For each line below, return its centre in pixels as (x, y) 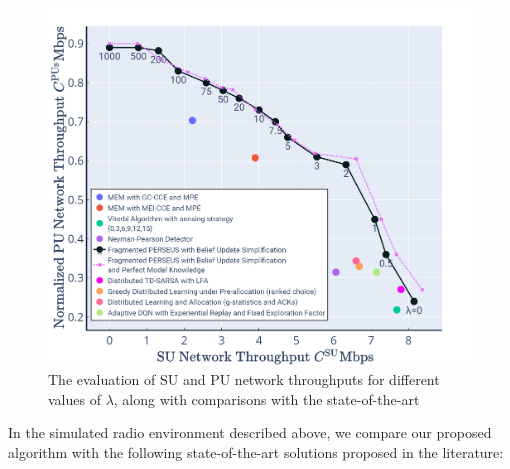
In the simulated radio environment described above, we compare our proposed (250, 432)
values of (74, 398)
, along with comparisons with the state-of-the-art (266, 398)
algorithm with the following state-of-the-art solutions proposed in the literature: (256, 452)
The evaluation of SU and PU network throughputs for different (244, 379)
